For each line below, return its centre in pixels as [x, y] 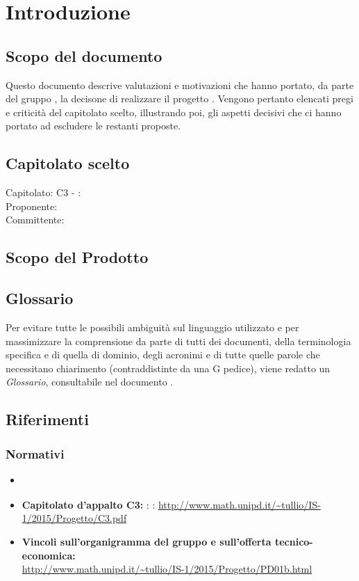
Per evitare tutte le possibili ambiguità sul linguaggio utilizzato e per [152, 327]
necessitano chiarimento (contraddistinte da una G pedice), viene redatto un [168, 368]
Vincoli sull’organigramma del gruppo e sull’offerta [147, 542]
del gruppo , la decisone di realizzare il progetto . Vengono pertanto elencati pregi [179, 98]
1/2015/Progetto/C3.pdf [74, 518]
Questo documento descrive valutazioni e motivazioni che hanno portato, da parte [180, 85]
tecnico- [294, 542]
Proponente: [32, 206]
